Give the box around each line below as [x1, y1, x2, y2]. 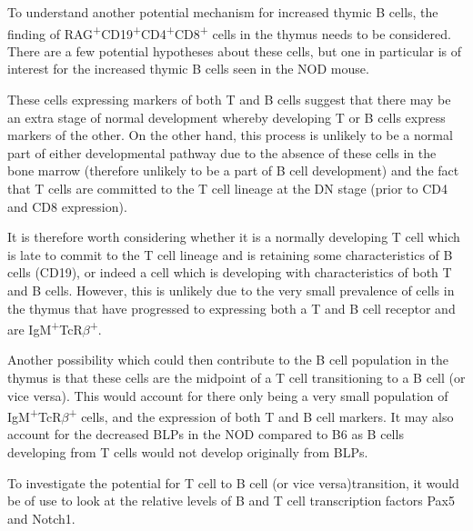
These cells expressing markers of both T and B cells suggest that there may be [7, 90, 451, 109]
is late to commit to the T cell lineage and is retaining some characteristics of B [7, 245, 453, 264]
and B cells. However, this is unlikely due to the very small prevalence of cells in [7, 280, 455, 299]
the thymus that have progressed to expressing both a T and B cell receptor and [7, 298, 456, 317]
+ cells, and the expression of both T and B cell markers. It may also [68, 405, 454, 426]
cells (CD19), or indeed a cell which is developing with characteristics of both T [7, 263, 452, 282]
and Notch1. [7, 508, 75, 527]
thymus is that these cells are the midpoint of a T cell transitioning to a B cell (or [7, 368, 466, 386]
